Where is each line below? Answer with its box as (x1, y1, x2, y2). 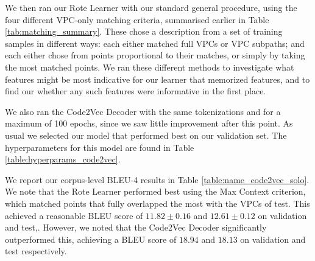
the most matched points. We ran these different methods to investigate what (5, 60, 294, 73)
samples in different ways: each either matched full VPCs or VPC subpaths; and (5, 37, 305, 49)
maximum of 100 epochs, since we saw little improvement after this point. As (5, 117, 293, 130)
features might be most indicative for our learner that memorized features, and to (5, 72, 310, 85)
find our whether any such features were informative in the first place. (5, 85, 266, 97)
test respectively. (5, 245, 67, 257)
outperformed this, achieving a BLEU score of (5, 232, 177, 245)
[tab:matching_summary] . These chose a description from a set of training (5, 25, 283, 38)
